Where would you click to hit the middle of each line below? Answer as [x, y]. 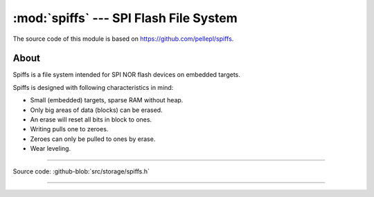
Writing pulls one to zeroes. [69, 129]
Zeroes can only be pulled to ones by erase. [93, 139]
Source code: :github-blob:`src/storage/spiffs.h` [81, 171]
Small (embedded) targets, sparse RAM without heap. [107, 100]
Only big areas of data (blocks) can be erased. [96, 110]
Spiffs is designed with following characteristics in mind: [93, 87]
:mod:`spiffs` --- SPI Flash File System [125, 18]
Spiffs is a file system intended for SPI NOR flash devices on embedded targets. [126, 75]
